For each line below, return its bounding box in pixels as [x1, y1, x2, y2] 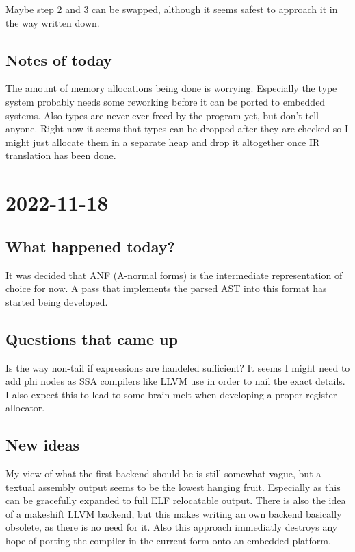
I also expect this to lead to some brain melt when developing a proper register [5, 387, 337, 401]
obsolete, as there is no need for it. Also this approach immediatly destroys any [5, 520, 338, 534]
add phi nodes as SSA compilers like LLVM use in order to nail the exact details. [5, 374, 345, 388]
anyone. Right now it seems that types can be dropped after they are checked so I [5, 121, 349, 136]
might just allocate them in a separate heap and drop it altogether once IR [5, 134, 320, 149]
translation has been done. [5, 148, 116, 163]
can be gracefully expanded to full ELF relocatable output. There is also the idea [5, 493, 346, 507]
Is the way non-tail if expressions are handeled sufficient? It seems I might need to [5, 360, 350, 374]
